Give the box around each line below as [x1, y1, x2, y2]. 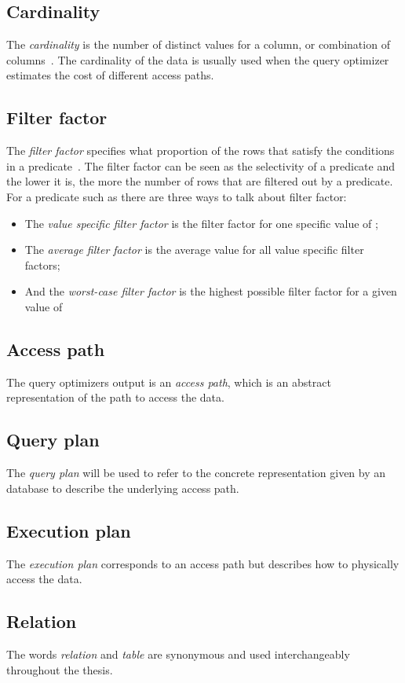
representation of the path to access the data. [6, 389, 224, 406]
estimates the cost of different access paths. [6, 67, 214, 83]
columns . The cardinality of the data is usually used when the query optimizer [6, 51, 389, 68]
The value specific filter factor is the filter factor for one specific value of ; [24, 215, 378, 231]
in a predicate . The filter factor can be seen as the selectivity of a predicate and [6, 157, 396, 174]
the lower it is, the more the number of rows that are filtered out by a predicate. [6, 173, 393, 189]
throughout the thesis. [6, 661, 113, 677]
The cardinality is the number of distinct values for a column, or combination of [6, 36, 390, 53]
